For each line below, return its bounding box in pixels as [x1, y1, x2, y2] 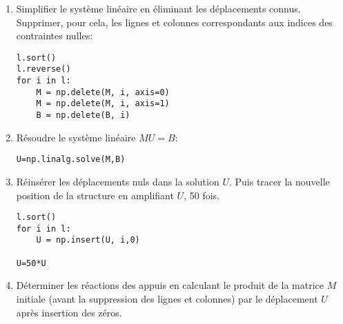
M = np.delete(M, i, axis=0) [36, 87, 170, 97]
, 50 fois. [184, 188, 219, 202]
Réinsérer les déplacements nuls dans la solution [16, 174, 219, 188]
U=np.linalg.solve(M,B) [16, 154, 126, 165]
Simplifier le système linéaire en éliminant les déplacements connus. [16, 1, 301, 15]
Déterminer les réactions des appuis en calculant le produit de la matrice [16, 278, 324, 292]
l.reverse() [16, 64, 71, 74]
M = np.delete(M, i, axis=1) [36, 99, 170, 109]
